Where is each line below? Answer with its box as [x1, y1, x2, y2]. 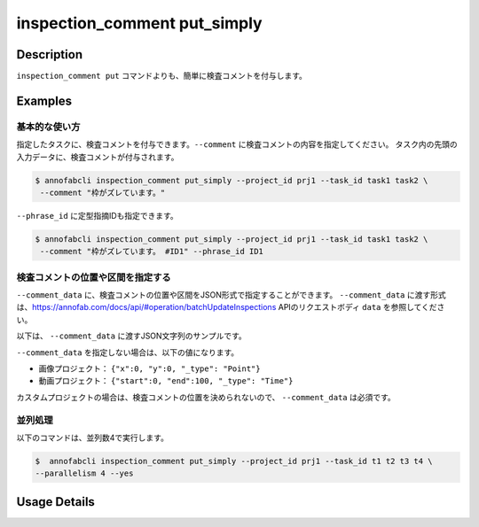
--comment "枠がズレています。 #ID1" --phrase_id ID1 [40, 246, 263, 257]
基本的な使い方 [16, 120, 81, 133]
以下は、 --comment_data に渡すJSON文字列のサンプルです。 [16, 330, 247, 341]
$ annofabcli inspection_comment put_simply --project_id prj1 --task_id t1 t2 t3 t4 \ [35, 456, 434, 466]
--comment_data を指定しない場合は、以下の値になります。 [16, 346, 239, 358]
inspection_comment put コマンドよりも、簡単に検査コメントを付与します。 [16, 71, 308, 81]
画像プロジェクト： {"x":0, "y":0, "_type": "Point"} [38, 363, 261, 374]
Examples [16, 93, 73, 108]
